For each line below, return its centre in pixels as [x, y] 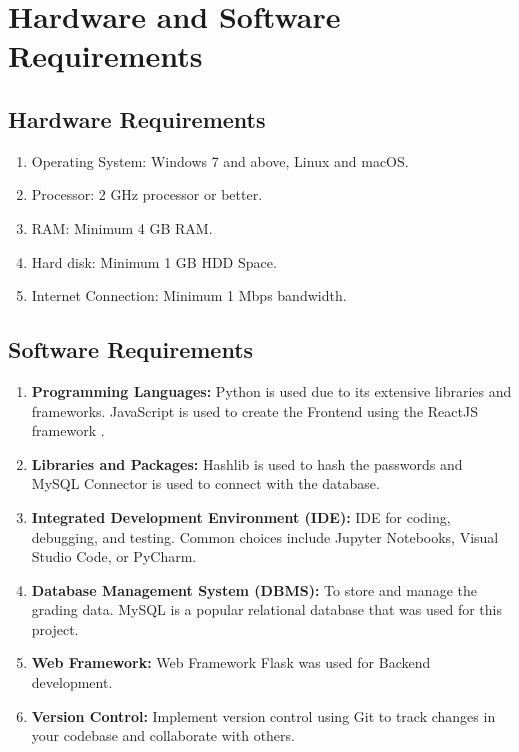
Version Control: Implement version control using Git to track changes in [263, 715]
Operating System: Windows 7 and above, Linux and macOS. [220, 160]
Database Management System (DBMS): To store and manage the [254, 589]
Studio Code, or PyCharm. [114, 556]
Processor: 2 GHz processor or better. [147, 194]
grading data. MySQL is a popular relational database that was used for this [266, 609]
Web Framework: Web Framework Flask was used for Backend [231, 662]
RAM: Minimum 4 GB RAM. [122, 227]
